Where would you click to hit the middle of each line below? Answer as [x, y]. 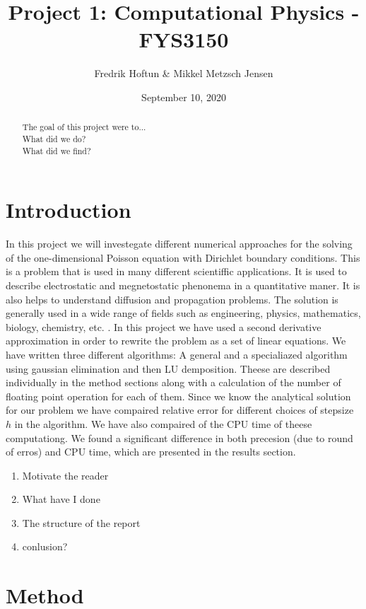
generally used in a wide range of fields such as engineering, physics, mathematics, [183, 313]
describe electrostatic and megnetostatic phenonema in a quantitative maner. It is [183, 285]
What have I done [61, 499]
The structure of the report [81, 522]
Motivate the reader [65, 475]
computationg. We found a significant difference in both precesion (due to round [179, 437]
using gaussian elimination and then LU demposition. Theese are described [168, 368]
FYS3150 [184, 39]
